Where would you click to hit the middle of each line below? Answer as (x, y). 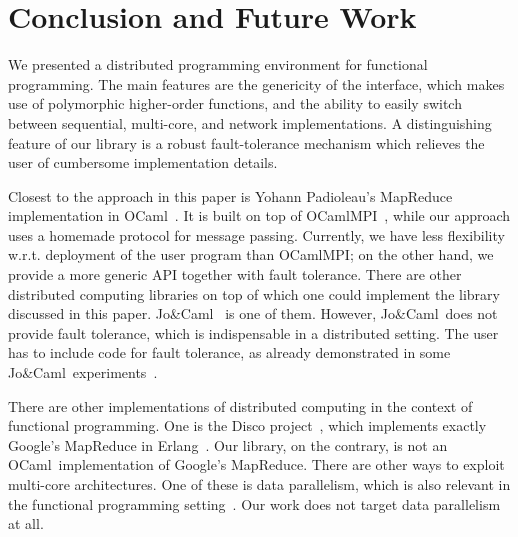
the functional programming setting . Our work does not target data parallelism (254, 503)
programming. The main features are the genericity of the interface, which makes (256, 83)
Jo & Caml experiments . (83, 372)
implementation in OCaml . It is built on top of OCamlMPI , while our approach (259, 215)
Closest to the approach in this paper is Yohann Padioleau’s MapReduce (230, 195)
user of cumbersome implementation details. (143, 162)
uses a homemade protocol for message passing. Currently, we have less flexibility (256, 234)
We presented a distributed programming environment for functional (218, 64)
